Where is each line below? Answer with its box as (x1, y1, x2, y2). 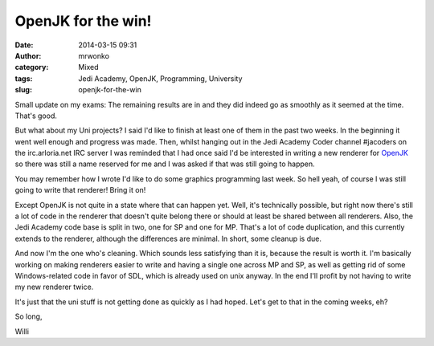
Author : (14, 51, 42, 60)
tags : (14, 73, 33, 83)
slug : (14, 85, 32, 95)
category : (14, 63, 49, 72)
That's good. (14, 111, 58, 120)
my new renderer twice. (14, 282, 94, 292)
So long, (14, 311, 43, 321)
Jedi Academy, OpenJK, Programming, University (78, 73, 243, 83)
